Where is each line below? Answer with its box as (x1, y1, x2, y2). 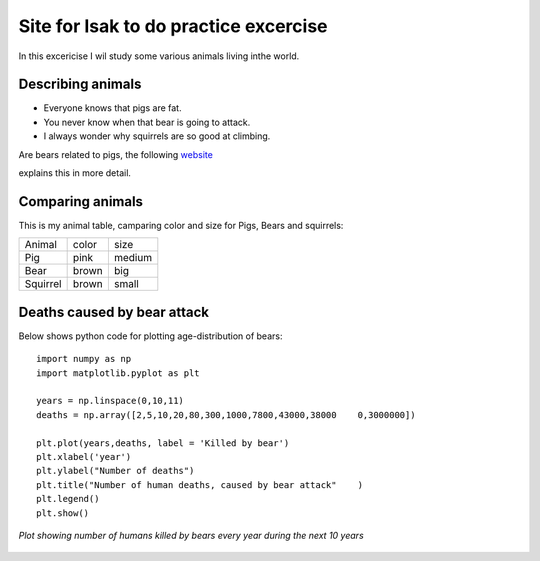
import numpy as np (36, 353, 132, 365)
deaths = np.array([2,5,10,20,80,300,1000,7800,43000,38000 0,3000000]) (36, 409, 416, 420)
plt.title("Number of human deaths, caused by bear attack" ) (36, 479, 364, 490)
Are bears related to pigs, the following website (18, 148, 214, 160)
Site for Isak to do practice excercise (18, 15, 328, 37)
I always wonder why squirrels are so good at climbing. (43, 130, 271, 142)
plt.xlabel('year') (36, 451, 132, 462)
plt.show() (36, 507, 90, 519)
